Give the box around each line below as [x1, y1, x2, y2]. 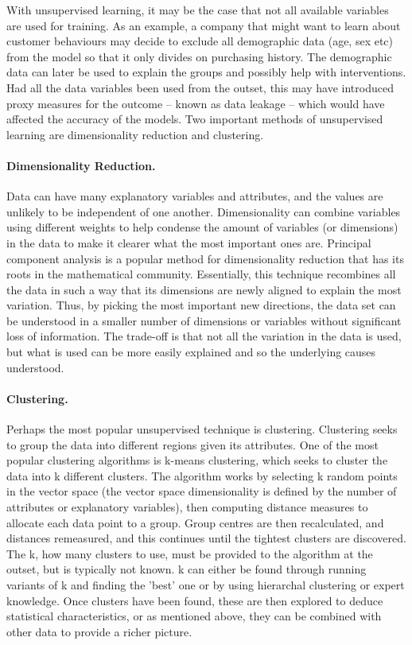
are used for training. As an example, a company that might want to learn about [6, 17, 401, 33]
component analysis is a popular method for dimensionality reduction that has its [6, 250, 404, 266]
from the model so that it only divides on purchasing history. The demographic [6, 48, 392, 64]
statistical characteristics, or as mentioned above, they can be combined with [6, 608, 382, 624]
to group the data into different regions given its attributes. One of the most [6, 436, 379, 453]
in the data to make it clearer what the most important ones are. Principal [6, 234, 371, 251]
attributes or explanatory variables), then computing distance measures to [6, 499, 368, 515]
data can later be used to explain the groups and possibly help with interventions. [6, 64, 406, 80]
